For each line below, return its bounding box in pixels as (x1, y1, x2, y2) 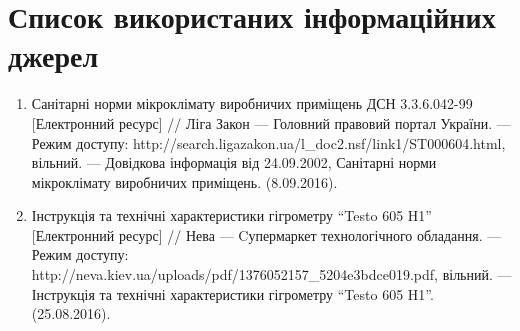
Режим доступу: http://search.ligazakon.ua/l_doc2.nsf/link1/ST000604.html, (31, 132, 506, 153)
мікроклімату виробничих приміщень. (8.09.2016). (31, 171, 338, 192)
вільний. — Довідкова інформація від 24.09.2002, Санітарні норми (31, 152, 437, 173)
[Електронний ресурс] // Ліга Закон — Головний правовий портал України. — (31, 112, 511, 133)
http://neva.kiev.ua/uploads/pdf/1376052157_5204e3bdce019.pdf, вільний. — (31, 264, 512, 285)
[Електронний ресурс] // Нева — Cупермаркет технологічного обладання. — (31, 224, 502, 245)
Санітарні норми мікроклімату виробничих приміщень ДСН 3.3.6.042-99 (31, 93, 473, 114)
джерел (8, 35, 99, 76)
